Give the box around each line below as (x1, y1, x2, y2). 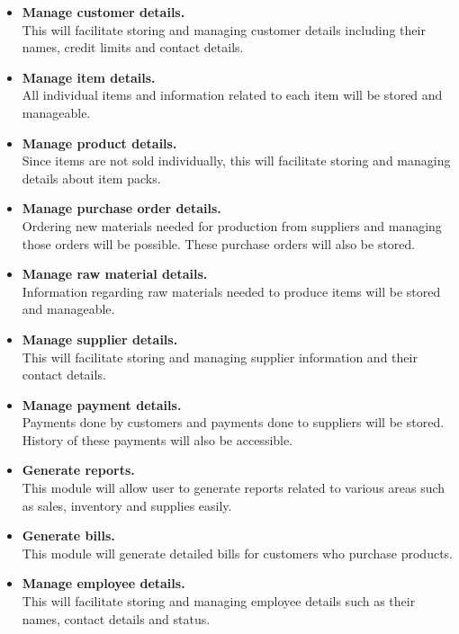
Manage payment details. (22, 395, 182, 414)
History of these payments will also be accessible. (22, 430, 293, 449)
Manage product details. (22, 133, 177, 152)
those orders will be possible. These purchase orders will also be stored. (22, 234, 416, 253)
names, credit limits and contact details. (22, 38, 244, 57)
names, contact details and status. (22, 609, 211, 628)
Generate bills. (22, 526, 115, 545)
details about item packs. (22, 168, 161, 187)
